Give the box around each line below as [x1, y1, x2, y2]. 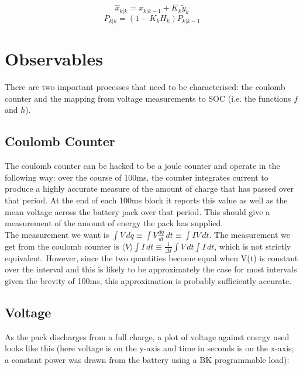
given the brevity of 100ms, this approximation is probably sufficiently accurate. [5, 274, 292, 286]
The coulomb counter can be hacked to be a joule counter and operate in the [5, 160, 280, 172]
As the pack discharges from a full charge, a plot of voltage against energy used [5, 330, 290, 343]
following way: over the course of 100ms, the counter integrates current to [5, 171, 268, 183]
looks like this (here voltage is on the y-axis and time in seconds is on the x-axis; [5, 342, 294, 354]
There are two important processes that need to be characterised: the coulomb [5, 81, 285, 93]
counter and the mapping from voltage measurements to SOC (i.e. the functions [5, 92, 291, 104]
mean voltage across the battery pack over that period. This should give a [5, 205, 270, 217]
